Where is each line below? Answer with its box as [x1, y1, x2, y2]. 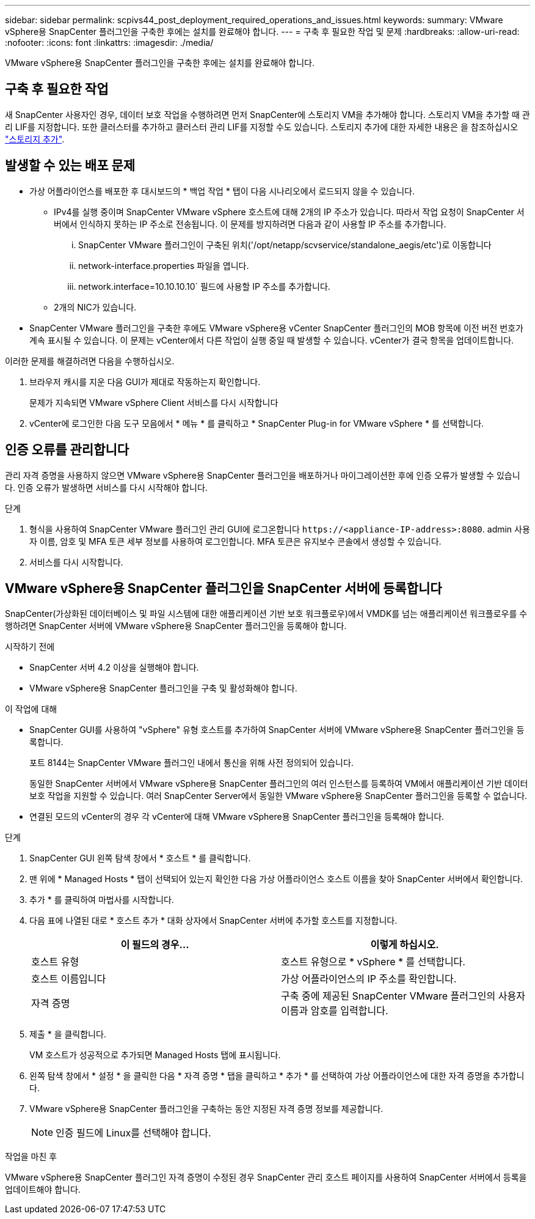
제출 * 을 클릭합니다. [29, 1029, 106, 1040]
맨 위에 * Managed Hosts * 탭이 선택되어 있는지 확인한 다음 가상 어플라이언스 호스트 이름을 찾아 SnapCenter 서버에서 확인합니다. [29, 874, 523, 885]
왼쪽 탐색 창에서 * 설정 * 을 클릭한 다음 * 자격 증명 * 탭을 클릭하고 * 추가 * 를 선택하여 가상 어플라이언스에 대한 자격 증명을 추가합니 [29, 1070, 525, 1081]
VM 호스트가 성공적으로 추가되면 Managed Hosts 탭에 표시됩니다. [29, 1050, 281, 1061]
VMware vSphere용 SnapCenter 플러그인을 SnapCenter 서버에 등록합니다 [5, 580, 442, 596]
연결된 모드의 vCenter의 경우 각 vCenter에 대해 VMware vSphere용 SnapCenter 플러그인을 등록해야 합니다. [29, 811, 445, 822]
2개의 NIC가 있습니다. [54, 301, 137, 312]
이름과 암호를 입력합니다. [281, 1004, 388, 1017]
